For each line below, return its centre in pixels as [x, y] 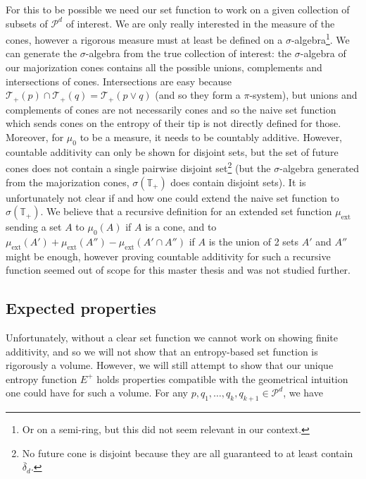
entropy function [42, 378]
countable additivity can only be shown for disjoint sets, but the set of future [172, 151]
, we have [303, 393]
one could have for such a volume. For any [97, 393]
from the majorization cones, [68, 182]
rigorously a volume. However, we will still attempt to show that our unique [170, 365]
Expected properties [81, 308]
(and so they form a [198, 95]
